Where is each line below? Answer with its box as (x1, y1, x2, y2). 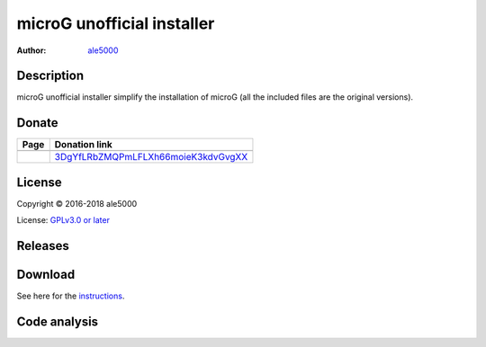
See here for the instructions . (16, 290, 125, 301)
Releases (16, 238, 69, 254)
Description (16, 68, 85, 84)
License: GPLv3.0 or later (16, 215, 110, 226)
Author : (16, 45, 47, 56)
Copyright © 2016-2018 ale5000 (16, 198, 138, 209)
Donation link (54, 138, 112, 151)
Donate (16, 115, 58, 130)
